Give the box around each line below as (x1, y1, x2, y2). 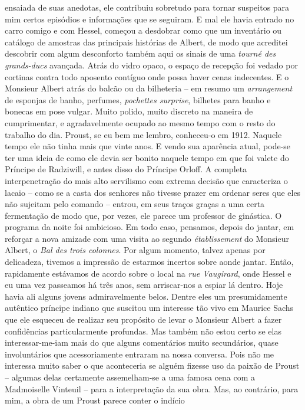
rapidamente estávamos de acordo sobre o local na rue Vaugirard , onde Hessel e (5, 267, 291, 279)
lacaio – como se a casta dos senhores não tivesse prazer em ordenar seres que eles (5, 186, 301, 198)
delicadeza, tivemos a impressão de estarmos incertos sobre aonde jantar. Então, (5, 255, 294, 268)
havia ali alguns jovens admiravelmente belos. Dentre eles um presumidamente (5, 290, 287, 302)
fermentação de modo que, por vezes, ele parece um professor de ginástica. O (5, 209, 282, 221)
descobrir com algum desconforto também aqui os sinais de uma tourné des (5, 47, 276, 60)
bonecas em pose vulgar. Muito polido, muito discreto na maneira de (5, 105, 253, 117)
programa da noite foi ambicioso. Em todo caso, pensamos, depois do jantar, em (5, 221, 294, 233)
